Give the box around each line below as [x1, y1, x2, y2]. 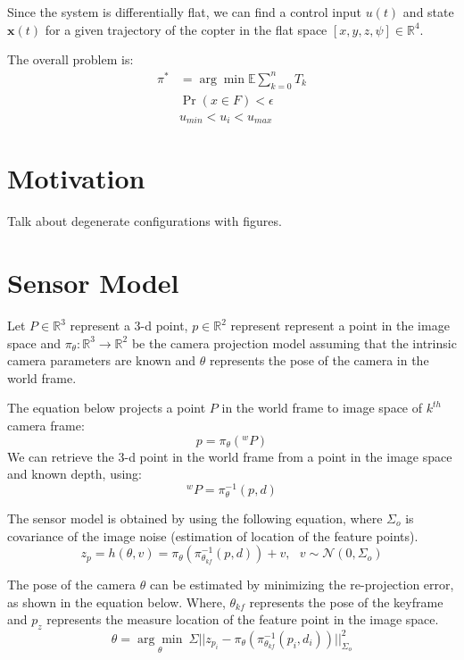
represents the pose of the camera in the [209, 351, 429, 370]
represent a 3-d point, [70, 316, 188, 335]
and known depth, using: [7, 464, 143, 483]
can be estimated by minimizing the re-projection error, [149, 575, 454, 594]
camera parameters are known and [7, 351, 195, 370]
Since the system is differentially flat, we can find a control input [7, 3, 361, 21]
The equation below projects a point [7, 398, 206, 417]
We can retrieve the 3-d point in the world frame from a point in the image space [7, 447, 452, 465]
